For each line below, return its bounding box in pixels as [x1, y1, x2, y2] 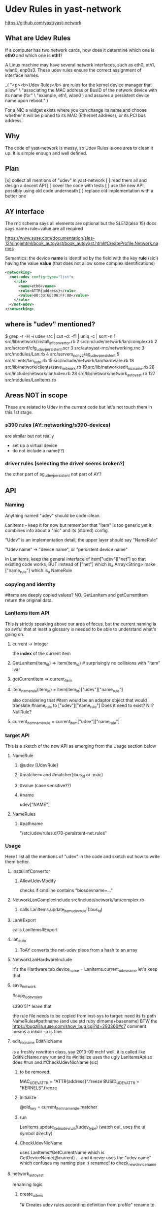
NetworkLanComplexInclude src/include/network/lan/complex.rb [12, 897, 144, 903]
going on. [5, 631, 25, 637]
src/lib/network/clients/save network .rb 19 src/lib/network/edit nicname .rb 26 [5, 364, 155, 371]
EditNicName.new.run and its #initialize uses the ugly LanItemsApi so [12, 1054, 153, 1060]
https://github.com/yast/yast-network [5, 20, 82, 26]
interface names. [5, 72, 39, 78]
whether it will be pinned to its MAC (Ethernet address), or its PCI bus [5, 112, 146, 118]
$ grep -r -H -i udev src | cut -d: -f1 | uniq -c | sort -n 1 [5, 333, 116, 339]
